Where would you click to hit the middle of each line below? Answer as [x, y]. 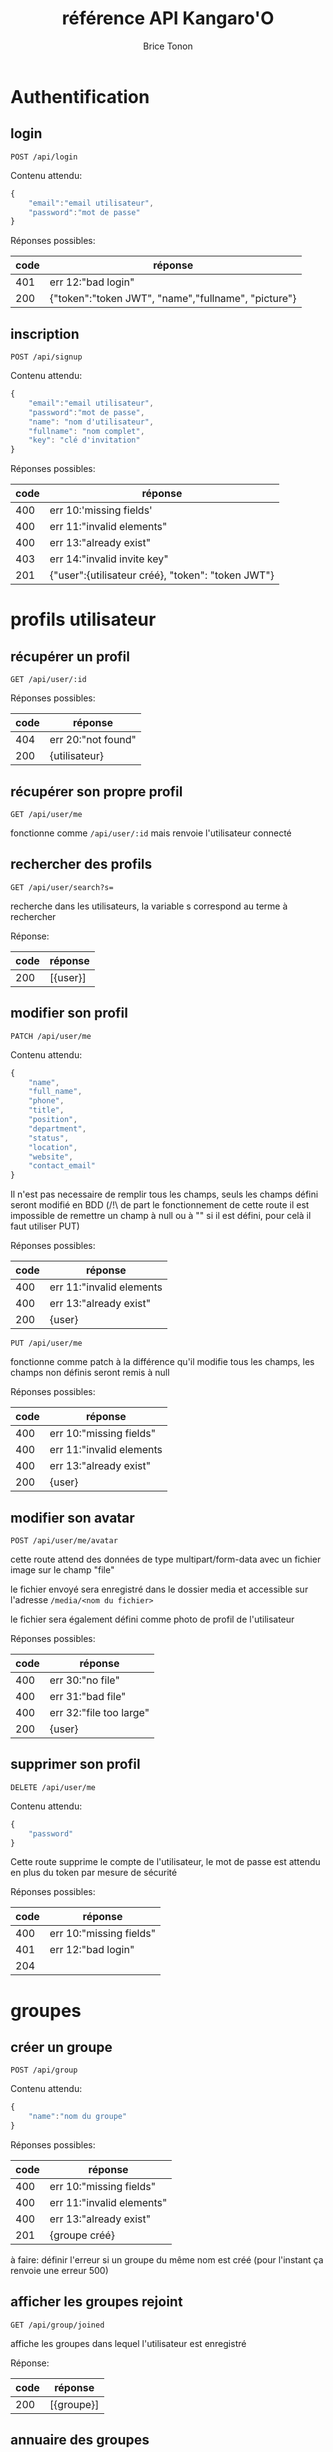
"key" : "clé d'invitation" [84, 440]
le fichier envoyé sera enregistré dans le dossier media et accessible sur [159, 1589]
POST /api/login [44, 157]
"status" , [49, 1138]
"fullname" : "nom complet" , [86, 431]
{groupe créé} [82, 2235]
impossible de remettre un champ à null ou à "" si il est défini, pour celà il [161, 1216]
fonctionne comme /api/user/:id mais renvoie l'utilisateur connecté [151, 833]
